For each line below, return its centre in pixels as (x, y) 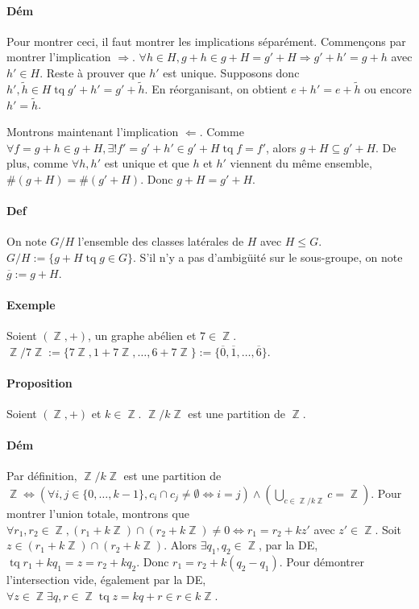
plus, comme (37, 163)
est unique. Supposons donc (231, 72)
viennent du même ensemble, (301, 163)
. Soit (388, 529)
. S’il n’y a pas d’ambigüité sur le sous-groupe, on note (268, 257)
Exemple (31, 304)
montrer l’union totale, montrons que (98, 513)
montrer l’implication (59, 57)
